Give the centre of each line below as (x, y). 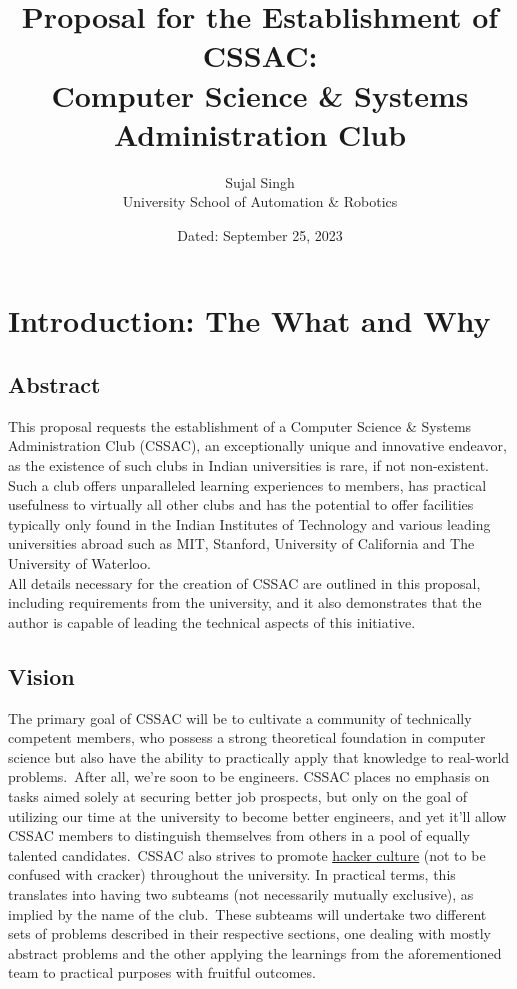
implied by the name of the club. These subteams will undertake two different (247, 913)
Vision (41, 675)
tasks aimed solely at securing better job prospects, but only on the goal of (238, 795)
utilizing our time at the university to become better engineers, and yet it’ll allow (257, 815)
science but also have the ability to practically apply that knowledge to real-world (259, 756)
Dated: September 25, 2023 (260, 234)
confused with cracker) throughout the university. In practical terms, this (232, 874)
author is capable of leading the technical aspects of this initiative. (212, 621)
